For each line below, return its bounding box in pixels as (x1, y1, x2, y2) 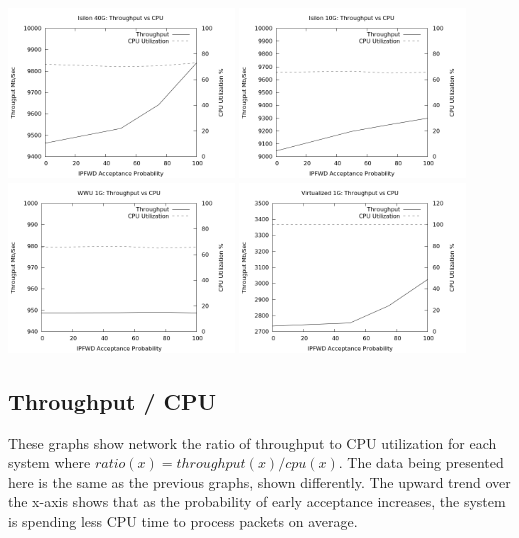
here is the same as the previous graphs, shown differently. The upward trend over (8, 471, 511, 492)
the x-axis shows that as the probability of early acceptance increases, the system (8, 491, 506, 512)
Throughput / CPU (8, 385, 217, 416)
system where (8, 452, 91, 473)
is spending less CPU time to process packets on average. (8, 510, 358, 531)
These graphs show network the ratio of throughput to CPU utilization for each (8, 432, 497, 453)
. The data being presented (338, 452, 504, 473)
